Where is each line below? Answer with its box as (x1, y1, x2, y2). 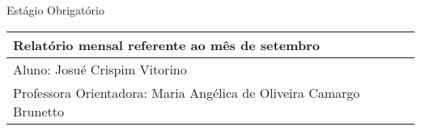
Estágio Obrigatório (6, 2, 104, 18)
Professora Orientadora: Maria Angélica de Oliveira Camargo (13, 82, 360, 102)
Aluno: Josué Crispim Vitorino (13, 59, 187, 78)
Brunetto (13, 101, 64, 120)
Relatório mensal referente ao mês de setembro (13, 35, 320, 54)
